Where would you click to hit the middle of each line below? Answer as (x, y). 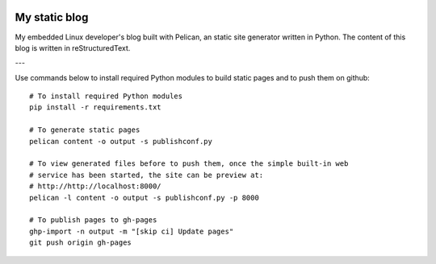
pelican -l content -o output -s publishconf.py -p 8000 (145, 198)
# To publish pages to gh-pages (93, 220)
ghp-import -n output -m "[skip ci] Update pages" (132, 231)
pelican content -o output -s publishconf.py (121, 141)
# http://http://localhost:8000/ (95, 186)
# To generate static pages (85, 130)
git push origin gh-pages (81, 243)
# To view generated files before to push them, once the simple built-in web (189, 164)
